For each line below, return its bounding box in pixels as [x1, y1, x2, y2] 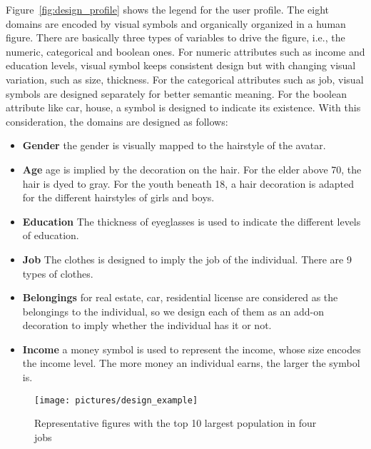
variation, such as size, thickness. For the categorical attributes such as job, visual [6, 71, 364, 86]
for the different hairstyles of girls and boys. [22, 190, 215, 205]
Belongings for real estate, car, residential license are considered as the [22, 290, 338, 305]
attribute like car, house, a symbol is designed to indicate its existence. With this [6, 100, 361, 115]
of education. [22, 228, 79, 243]
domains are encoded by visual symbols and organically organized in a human [6, 16, 346, 31]
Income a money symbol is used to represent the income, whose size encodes [22, 341, 361, 356]
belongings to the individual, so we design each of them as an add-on [22, 303, 325, 318]
